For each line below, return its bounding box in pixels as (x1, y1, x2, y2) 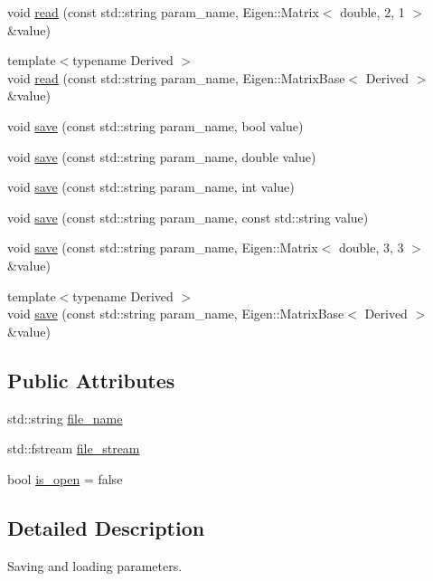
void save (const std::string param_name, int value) (7, 177, 295, 196)
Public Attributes (7, 366, 175, 394)
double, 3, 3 (338, 238, 404, 257)
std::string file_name (7, 408, 123, 427)
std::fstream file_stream (7, 439, 140, 458)
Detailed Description (7, 513, 205, 541)
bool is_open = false (7, 469, 123, 488)
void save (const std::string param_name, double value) (7, 147, 316, 166)
